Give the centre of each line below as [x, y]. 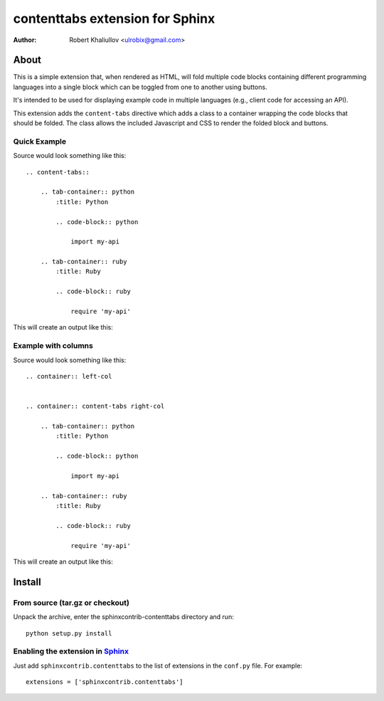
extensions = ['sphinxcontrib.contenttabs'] [105, 682]
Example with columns [53, 346]
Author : [25, 40]
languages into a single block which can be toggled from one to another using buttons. [140, 87]
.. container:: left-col [69, 376]
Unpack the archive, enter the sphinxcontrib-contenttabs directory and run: [123, 617]
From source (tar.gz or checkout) [71, 603]
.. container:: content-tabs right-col [95, 406]
